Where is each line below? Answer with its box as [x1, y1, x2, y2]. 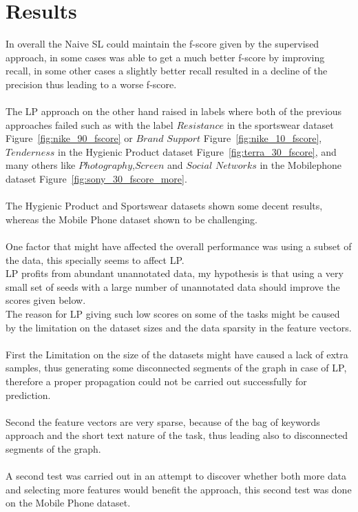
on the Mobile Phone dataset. [6, 495, 131, 510]
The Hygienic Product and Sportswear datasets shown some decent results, [6, 198, 323, 213]
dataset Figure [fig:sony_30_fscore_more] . [6, 172, 187, 186]
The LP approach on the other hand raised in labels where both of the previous [6, 104, 342, 119]
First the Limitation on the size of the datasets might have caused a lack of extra [6, 347, 348, 361]
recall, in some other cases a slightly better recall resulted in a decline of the [6, 63, 328, 78]
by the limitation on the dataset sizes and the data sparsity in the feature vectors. [6, 320, 352, 334]
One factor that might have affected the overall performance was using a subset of [6, 239, 352, 254]
